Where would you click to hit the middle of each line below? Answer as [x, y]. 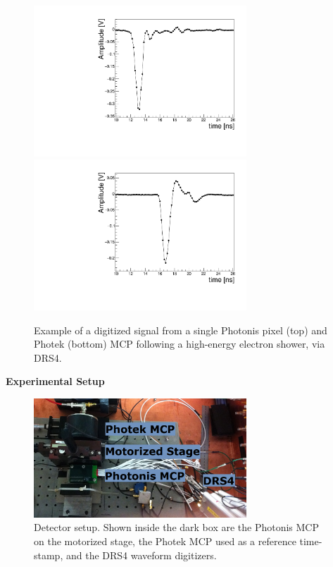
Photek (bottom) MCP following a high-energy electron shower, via [180, 344]
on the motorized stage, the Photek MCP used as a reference [165, 541]
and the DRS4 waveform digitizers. [141, 555]
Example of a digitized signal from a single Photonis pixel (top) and [181, 330]
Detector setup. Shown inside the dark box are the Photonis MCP [177, 527]
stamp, [49, 555]
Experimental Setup [55, 381]
